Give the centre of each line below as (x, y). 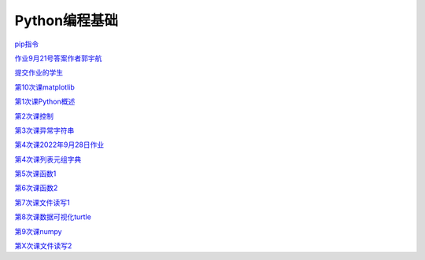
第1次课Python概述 (45, 101)
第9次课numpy (38, 231)
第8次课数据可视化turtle (53, 217)
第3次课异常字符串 (44, 130)
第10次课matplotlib (44, 87)
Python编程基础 (66, 20)
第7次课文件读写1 (42, 202)
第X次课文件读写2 (43, 246)
